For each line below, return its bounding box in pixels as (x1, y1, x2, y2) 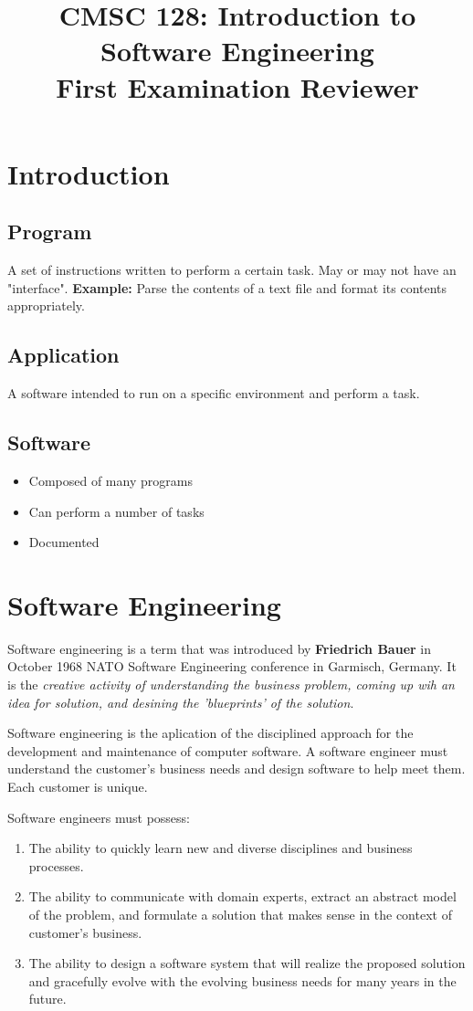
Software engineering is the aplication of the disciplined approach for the (7, 723, 414, 742)
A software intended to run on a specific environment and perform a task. (7, 384, 420, 403)
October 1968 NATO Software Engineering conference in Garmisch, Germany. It (7, 657, 457, 676)
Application (7, 341, 120, 369)
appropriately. (7, 296, 85, 315)
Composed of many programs (28, 470, 193, 490)
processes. (28, 856, 84, 875)
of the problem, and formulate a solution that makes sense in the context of (28, 904, 452, 923)
